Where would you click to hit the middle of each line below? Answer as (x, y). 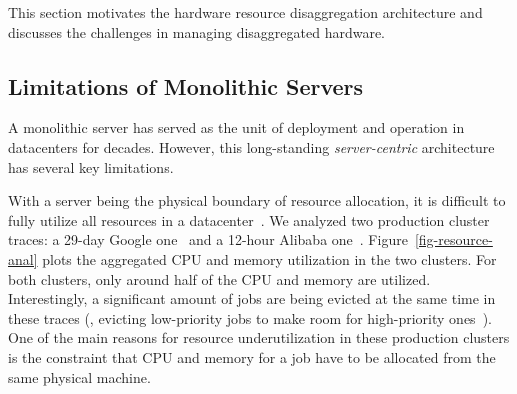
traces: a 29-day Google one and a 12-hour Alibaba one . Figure (208, 239)
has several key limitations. (91, 166)
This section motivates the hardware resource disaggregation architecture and (245, 12)
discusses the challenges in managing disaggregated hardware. (197, 31)
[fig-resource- (453, 239)
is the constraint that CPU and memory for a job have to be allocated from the (252, 356)
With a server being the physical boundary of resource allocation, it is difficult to (257, 200)
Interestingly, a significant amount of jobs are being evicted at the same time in (252, 298)
